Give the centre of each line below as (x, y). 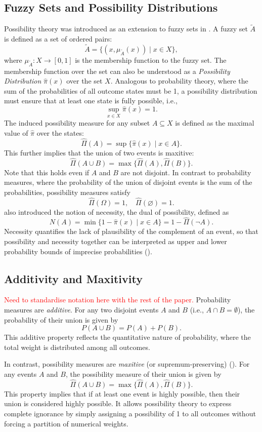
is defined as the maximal (215, 123)
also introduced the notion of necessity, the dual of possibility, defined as (117, 211)
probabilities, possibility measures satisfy (67, 192)
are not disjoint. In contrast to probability (186, 172)
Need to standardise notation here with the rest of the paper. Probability (118, 300)
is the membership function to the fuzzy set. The (151, 60)
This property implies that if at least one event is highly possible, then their (122, 393)
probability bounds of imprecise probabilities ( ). (78, 251)
